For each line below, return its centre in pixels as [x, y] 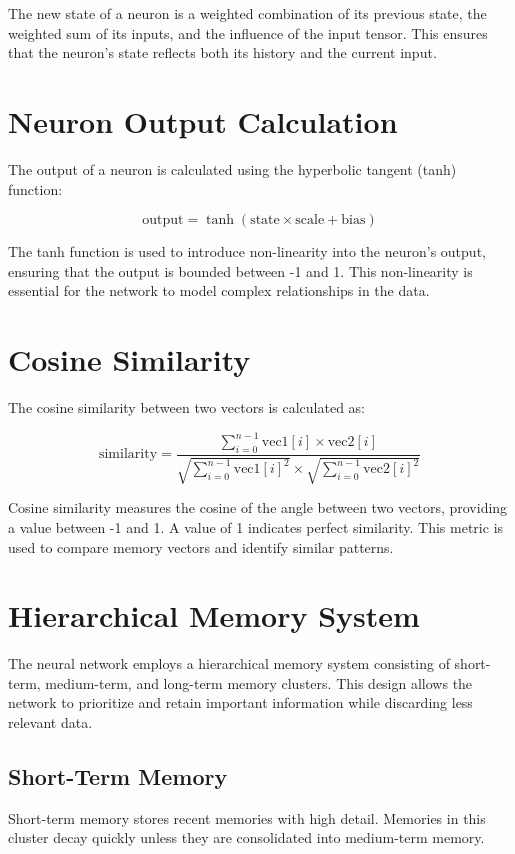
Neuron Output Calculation [203, 120]
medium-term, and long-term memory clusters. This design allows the [259, 682]
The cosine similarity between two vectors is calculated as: [186, 407]
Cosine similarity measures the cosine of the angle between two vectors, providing [258, 507]
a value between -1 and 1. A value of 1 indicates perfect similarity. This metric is [256, 526]
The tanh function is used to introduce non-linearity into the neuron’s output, [247, 251]
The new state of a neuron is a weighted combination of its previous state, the [247, 13]
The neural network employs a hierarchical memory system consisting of [229, 663]
